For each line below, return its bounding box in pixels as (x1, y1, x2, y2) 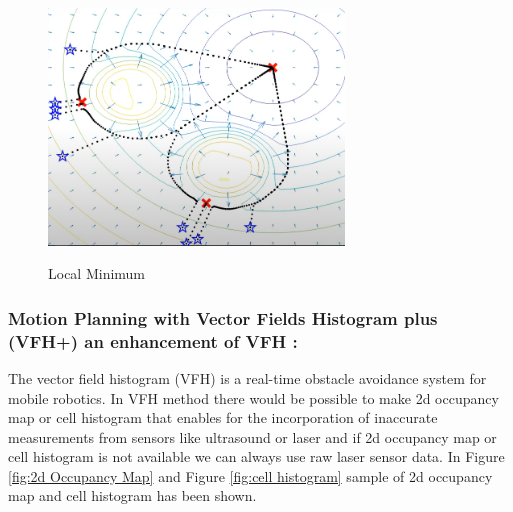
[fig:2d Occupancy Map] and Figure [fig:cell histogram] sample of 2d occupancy (8, 465, 493, 486)
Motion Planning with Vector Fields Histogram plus (8, 305, 438, 330)
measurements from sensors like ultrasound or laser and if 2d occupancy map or (8, 426, 497, 447)
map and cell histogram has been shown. (8, 485, 257, 506)
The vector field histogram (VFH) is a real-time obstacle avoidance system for (8, 367, 487, 388)
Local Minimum (48, 263, 146, 284)
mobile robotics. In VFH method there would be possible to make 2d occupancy (8, 387, 499, 408)
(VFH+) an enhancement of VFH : (8, 328, 298, 353)
